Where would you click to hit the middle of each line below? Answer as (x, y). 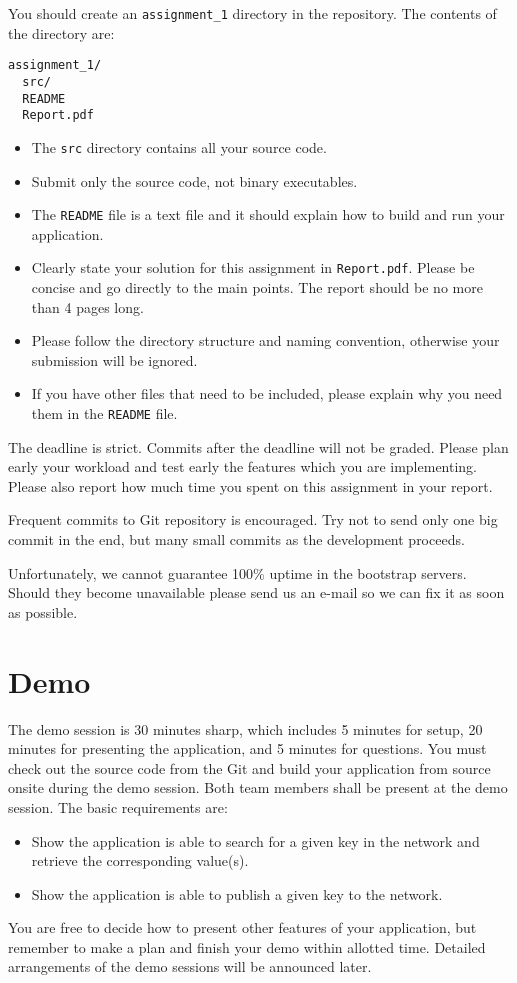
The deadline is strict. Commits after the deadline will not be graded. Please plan (258, 446)
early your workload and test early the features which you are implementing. (242, 466)
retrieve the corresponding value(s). (140, 860)
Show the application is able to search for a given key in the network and (255, 840)
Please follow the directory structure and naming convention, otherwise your (265, 340)
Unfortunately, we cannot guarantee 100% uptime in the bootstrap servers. (237, 572)
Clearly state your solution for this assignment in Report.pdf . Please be (253, 267)
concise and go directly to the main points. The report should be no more (257, 287)
